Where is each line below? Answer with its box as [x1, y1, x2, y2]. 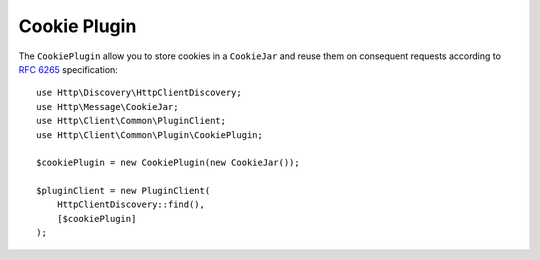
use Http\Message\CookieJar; [36, 101, 179, 112]
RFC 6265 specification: [18, 63, 119, 75]
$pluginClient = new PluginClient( [36, 185, 211, 197]
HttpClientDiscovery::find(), [56, 199, 205, 210]
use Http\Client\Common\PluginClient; [36, 115, 227, 127]
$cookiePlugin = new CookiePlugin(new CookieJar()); [36, 157, 300, 169]
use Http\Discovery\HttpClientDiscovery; [36, 87, 242, 99]
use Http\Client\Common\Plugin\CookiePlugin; [36, 129, 264, 140]
